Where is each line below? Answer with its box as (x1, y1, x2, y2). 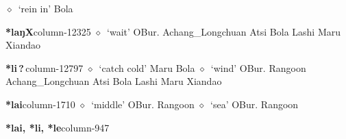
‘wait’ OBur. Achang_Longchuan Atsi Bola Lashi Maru (107, 24, 341, 38)
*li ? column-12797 (5, 60, 84, 75)
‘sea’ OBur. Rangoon (210, 97, 299, 111)
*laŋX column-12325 (5, 24, 91, 38)
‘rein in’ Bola (18, 1, 73, 15)
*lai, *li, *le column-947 (5, 120, 110, 134)
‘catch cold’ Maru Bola (99, 60, 195, 75)
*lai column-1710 (5, 97, 75, 111)
